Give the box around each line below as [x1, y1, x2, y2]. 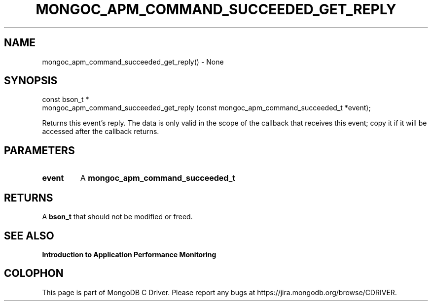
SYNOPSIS [4, 74, 58, 87]
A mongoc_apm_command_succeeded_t [80, 173, 236, 183]
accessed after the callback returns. [42, 127, 159, 136]
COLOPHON [4, 267, 64, 280]
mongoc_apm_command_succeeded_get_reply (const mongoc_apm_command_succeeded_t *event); [42, 103, 371, 112]
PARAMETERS [4, 144, 75, 157]
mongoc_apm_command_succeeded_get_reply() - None [42, 57, 224, 66]
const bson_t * [42, 95, 89, 104]
